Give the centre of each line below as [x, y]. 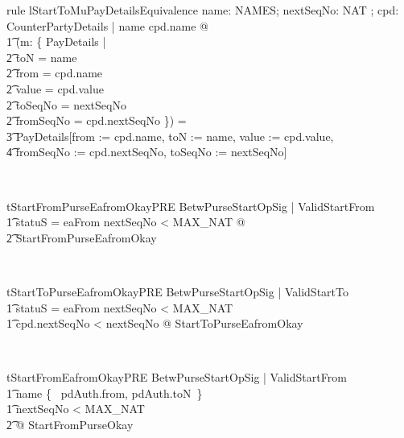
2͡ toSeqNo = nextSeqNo [66, 104]
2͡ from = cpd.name [55, 73]
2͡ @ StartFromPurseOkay [70, 425]
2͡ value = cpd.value [55, 88]
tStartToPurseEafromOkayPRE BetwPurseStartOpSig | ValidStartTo [177, 291]
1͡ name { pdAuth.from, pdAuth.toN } [105, 393]
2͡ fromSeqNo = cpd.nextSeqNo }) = [97, 120]
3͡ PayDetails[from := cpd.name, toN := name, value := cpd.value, [170, 136]
